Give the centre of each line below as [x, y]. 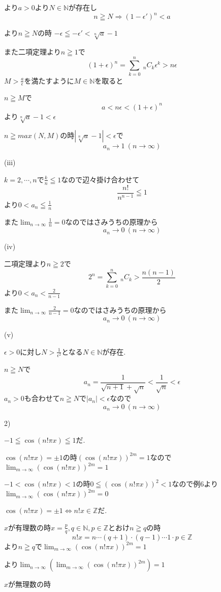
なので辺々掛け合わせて [100, 179]
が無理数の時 [30, 584]
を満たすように [49, 80]
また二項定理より [33, 51]
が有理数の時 [30, 527]
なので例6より [195, 484]
